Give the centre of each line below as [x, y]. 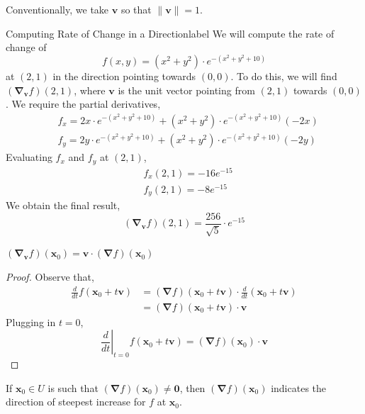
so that [136, 9]
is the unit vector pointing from [186, 90]
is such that [73, 387]
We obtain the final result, [63, 205]
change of [26, 47]
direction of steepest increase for [76, 402]
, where [90, 90]
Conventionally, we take [57, 9]
